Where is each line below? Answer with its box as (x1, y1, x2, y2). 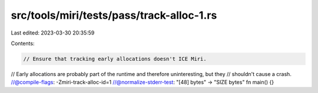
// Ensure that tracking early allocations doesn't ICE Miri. (23, 56, 207, 62)
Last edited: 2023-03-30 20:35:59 (11, 29, 95, 36)
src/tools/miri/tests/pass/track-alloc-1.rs (11, 9, 217, 22)
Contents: (11, 40, 35, 47)
